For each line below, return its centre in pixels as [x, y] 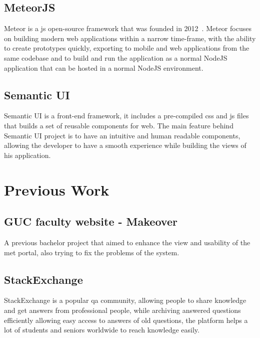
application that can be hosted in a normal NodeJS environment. [104, 67]
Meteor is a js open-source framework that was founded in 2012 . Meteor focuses [128, 28]
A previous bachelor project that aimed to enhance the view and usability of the [127, 242]
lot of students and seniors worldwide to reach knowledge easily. [102, 330]
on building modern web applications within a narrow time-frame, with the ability [130, 38]
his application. [27, 155]
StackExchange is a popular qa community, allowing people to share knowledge [125, 300]
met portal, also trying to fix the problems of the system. [92, 252]
